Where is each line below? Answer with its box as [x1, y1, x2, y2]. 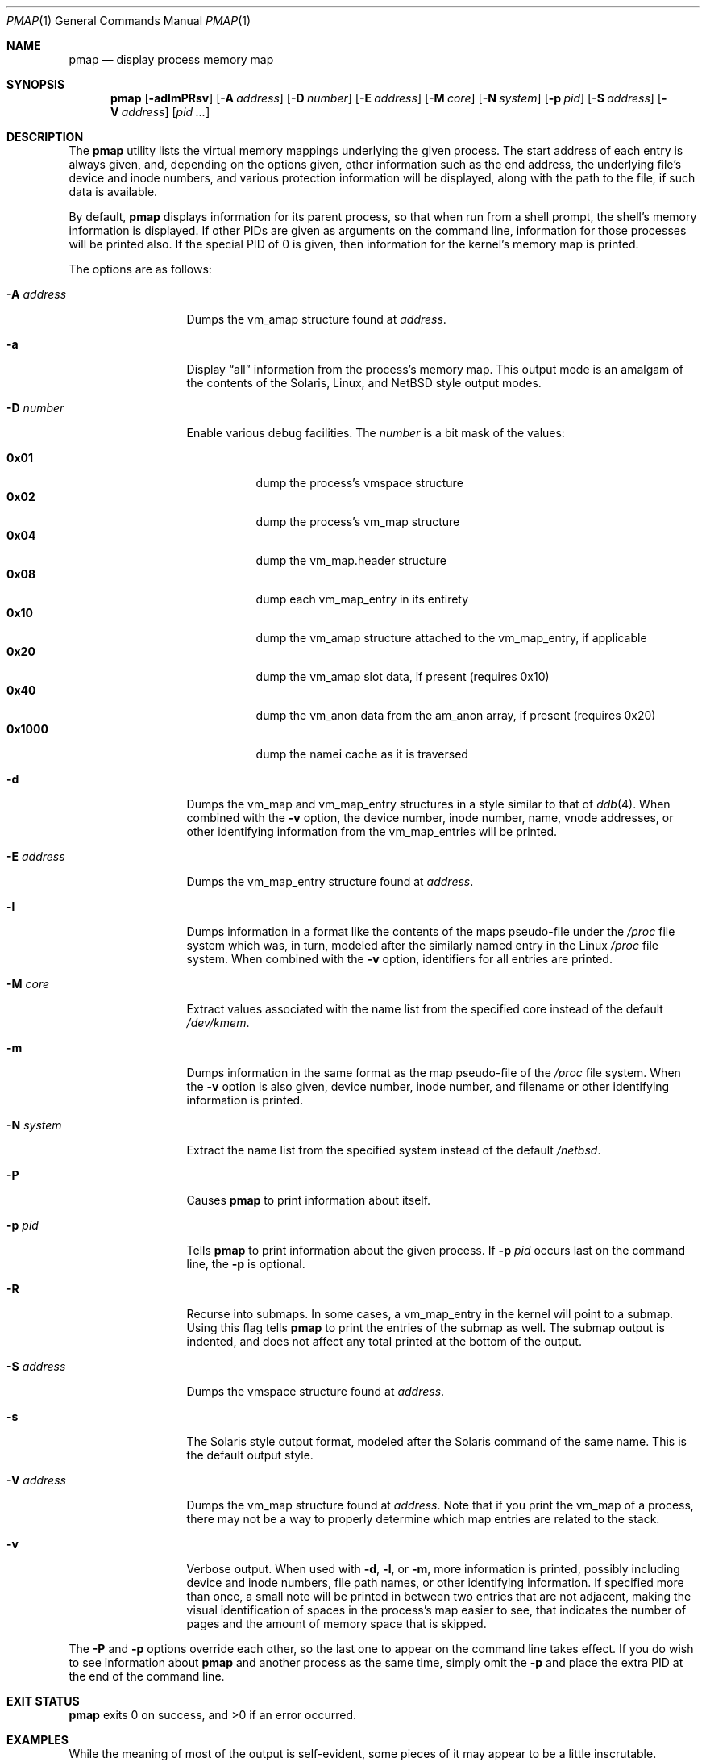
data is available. [69, 185, 158, 198]
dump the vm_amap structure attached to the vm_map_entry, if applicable [255, 631, 647, 645]
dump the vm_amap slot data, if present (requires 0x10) [255, 670, 550, 683]
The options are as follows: [69, 262, 212, 276]
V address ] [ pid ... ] [110, 105, 210, 119]
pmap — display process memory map [69, 52, 274, 66]
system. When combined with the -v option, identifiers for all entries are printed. [186, 952, 613, 966]
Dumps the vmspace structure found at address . [186, 1384, 445, 1398]
